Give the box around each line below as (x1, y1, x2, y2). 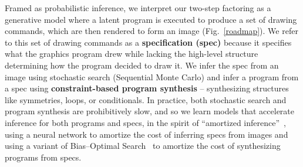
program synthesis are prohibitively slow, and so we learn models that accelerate (5, 105, 294, 117)
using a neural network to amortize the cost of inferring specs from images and (5, 128, 288, 140)
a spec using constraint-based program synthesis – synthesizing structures (5, 82, 289, 94)
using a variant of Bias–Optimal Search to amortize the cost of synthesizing (5, 139, 281, 152)
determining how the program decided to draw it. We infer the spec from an (5, 59, 279, 71)
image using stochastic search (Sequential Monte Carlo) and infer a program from (5, 70, 299, 83)
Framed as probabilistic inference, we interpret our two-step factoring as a (5, 2, 271, 13)
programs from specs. (5, 151, 82, 163)
